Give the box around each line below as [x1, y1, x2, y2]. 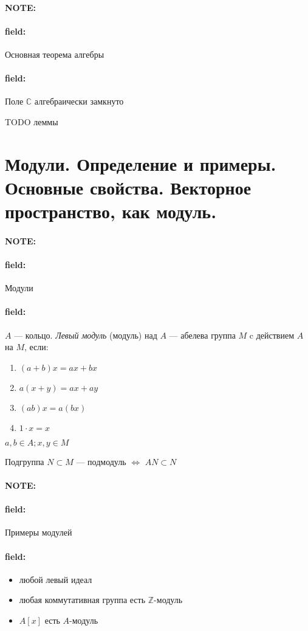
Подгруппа [5, 455, 44, 467]
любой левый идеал [19, 573, 92, 585]
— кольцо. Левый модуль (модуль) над [14, 328, 157, 341]
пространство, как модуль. [5, 199, 217, 224]
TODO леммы [5, 115, 58, 128]
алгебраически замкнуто [34, 95, 124, 108]
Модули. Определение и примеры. [5, 151, 276, 176]
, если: [24, 340, 49, 353]
